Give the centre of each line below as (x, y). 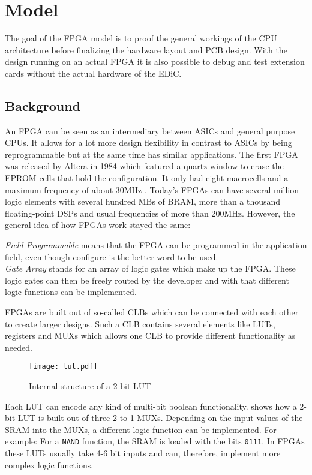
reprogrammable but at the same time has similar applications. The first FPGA (151, 154)
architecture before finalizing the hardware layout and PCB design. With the (146, 49)
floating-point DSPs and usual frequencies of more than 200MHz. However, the (150, 213)
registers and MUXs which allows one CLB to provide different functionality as (150, 336)
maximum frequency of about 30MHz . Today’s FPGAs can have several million (152, 189)
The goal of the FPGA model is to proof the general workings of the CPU (141, 38)
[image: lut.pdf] (63, 367)
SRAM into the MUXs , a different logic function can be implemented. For (141, 429)
